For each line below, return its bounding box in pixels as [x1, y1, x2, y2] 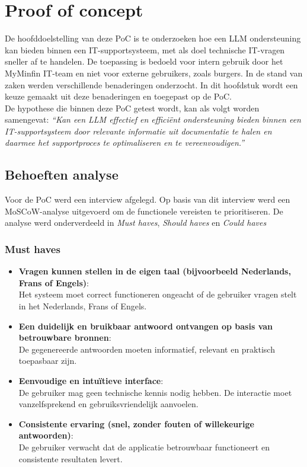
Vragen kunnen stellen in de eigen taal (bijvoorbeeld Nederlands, [18, 265, 291, 277]
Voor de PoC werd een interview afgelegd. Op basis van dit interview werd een [5, 193, 290, 206]
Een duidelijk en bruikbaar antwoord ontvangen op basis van [18, 319, 273, 332]
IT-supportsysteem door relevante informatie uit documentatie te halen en [5, 124, 272, 137]
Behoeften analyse [5, 165, 119, 184]
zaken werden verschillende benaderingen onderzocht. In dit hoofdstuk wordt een [5, 78, 298, 91]
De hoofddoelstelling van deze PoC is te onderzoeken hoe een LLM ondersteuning [5, 32, 301, 44]
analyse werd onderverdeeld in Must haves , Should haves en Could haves [5, 216, 267, 229]
